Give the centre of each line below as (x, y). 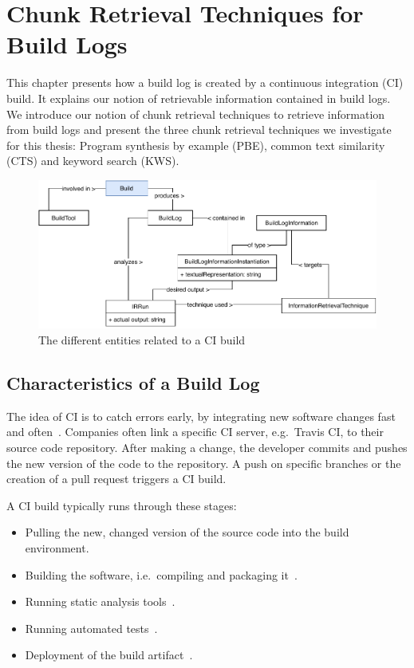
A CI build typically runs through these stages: (122, 505)
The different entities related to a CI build (142, 339)
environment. (57, 547)
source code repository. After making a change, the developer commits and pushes (207, 447)
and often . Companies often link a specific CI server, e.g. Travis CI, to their (195, 432)
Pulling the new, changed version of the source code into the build (187, 532)
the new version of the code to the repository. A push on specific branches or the (204, 463)
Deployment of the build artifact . (109, 655)
